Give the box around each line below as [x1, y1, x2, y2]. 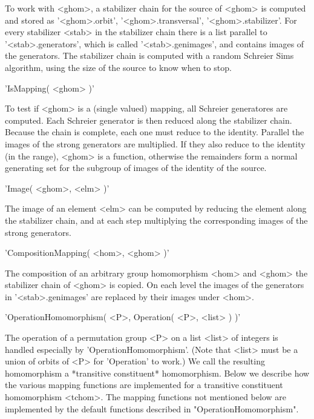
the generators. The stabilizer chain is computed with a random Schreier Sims [5, 49, 294, 62]
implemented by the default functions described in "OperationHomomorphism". [5, 402, 299, 415]
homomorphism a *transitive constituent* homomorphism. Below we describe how [5, 366, 310, 379]
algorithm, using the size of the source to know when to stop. [5, 61, 232, 73]
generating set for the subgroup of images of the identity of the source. [5, 161, 267, 174]
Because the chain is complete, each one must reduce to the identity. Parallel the [5, 126, 304, 138]
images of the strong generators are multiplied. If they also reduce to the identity [5, 137, 306, 150]
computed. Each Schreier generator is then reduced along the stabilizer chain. [5, 113, 292, 126]
